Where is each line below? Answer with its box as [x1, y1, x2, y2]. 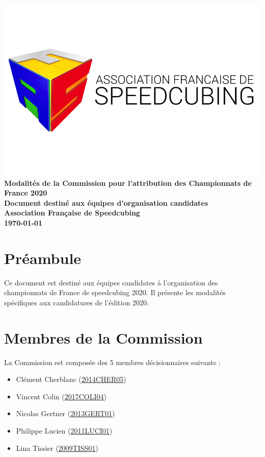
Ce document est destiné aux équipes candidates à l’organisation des [4, 277, 218, 287]
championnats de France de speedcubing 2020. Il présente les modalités [4, 287, 226, 298]
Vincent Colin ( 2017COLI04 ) [16, 391, 107, 401]
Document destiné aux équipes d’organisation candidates [4, 197, 208, 208]
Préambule [4, 247, 82, 268]
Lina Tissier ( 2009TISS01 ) [16, 442, 98, 453]
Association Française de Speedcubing [4, 207, 140, 218]
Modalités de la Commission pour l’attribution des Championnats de [4, 177, 252, 188]
